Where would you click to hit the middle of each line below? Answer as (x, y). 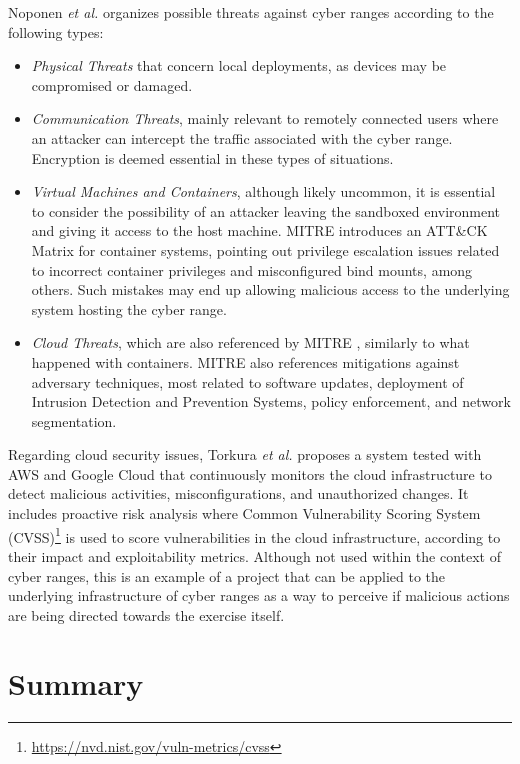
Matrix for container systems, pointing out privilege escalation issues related (265, 249)
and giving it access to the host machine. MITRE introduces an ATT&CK (259, 230)
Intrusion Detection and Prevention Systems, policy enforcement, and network (271, 401)
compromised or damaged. (112, 84)
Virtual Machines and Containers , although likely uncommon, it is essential (263, 191)
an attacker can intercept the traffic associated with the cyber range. (242, 137)
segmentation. (74, 420)
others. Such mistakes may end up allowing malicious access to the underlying (270, 289)
